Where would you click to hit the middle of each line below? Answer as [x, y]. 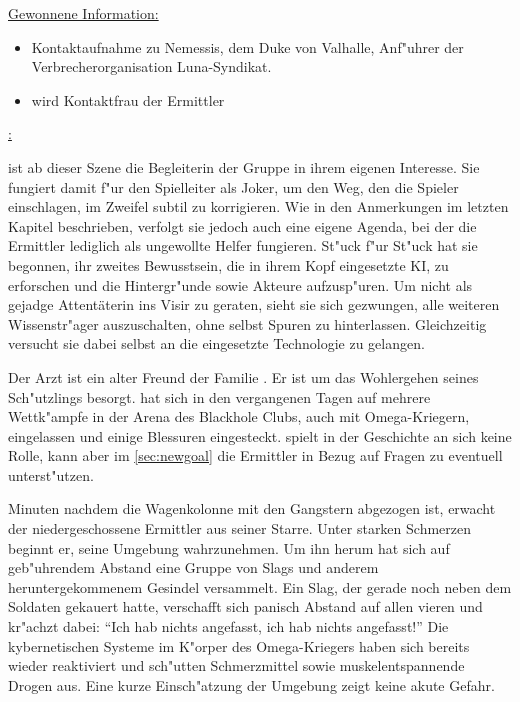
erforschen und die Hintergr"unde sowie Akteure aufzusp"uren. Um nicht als [240, 284]
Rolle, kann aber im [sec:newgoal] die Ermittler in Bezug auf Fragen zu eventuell [255, 455]
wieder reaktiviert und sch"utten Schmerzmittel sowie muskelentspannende [236, 665]
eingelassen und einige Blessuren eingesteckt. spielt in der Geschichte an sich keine [260, 435]
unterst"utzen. [51, 474]
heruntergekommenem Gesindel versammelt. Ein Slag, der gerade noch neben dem [260, 586]
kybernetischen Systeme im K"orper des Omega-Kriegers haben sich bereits [239, 645]
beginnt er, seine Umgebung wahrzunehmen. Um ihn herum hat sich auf [229, 547]
